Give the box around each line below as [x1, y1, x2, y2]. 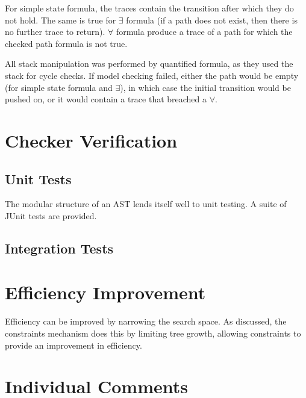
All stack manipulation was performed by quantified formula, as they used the [5, 57, 293, 70]
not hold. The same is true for [5, 13, 116, 26]
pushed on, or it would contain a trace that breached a [5, 93, 207, 105]
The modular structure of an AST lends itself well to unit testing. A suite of [5, 197, 287, 210]
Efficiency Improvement [5, 280, 206, 305]
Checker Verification [5, 128, 178, 152]
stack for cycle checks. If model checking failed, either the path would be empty [5, 69, 299, 81]
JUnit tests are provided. [5, 209, 97, 222]
